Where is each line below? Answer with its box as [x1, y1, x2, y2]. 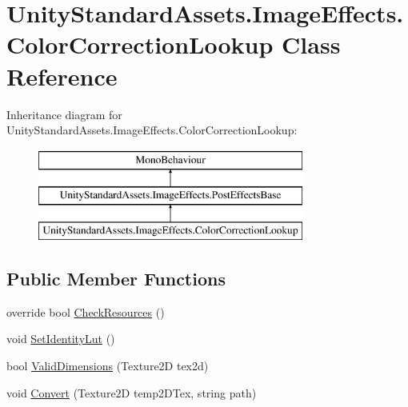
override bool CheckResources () [6, 303, 165, 320]
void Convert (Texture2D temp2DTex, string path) [6, 384, 257, 401]
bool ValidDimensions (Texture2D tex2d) [6, 357, 209, 374]
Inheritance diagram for [6, 106, 122, 122]
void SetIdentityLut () [6, 330, 115, 347]
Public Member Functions [6, 266, 226, 291]
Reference [6, 59, 118, 92]
